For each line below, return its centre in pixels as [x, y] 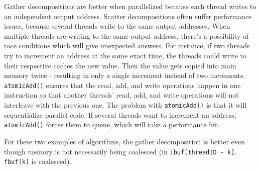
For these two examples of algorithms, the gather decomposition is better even [124, 141]
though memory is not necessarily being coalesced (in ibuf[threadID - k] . [120, 151]
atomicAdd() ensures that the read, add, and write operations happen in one [122, 85]
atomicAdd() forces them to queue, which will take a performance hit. [112, 124]
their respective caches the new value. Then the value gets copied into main [120, 65]
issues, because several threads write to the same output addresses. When [117, 26]
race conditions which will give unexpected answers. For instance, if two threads [127, 46]
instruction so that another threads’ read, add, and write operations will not [121, 95]
